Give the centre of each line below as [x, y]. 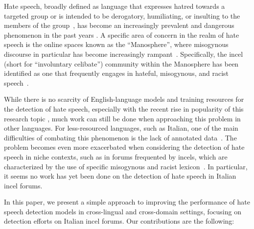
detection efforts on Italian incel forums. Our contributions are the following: [119, 221]
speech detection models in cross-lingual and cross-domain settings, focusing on [123, 211]
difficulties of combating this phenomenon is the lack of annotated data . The [120, 137]
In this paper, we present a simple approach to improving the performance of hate [127, 202]
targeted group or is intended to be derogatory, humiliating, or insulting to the [122, 15]
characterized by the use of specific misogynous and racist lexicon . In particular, [126, 166]
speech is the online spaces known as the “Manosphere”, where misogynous [116, 44]
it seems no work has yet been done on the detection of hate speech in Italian [120, 176]
